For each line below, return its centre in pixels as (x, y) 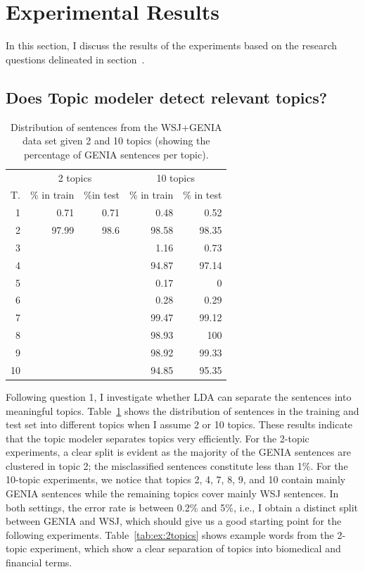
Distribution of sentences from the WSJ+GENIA (116, 126)
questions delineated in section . (75, 59)
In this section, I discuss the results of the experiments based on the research (172, 45)
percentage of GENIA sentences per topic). (116, 154)
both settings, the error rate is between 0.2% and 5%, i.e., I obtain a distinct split (182, 507)
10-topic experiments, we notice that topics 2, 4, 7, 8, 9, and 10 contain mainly (176, 479)
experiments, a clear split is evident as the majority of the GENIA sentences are (178, 452)
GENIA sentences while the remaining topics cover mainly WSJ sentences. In (172, 493)
